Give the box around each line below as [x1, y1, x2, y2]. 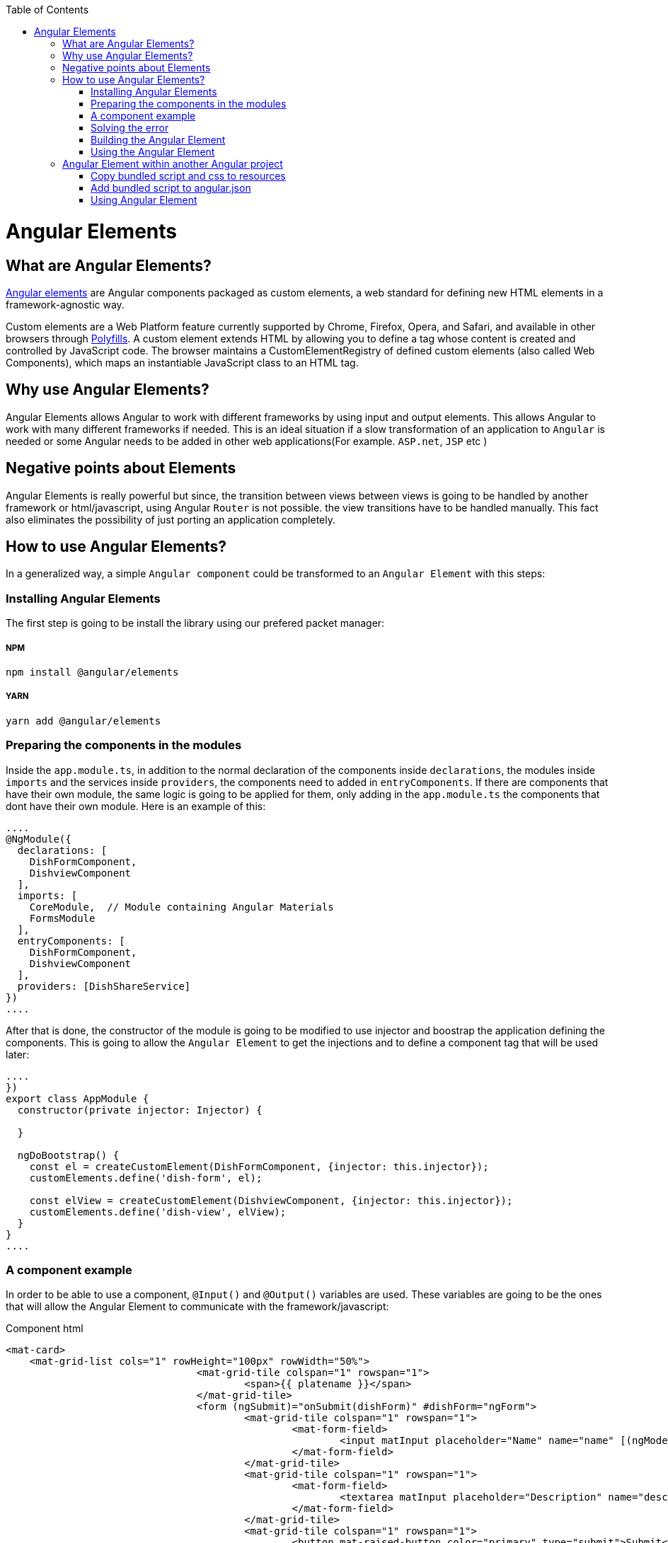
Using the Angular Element [91, 146, 215, 158]
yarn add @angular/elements [6, 715, 161, 727]
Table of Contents [6, 4, 89, 16]
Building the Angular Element [91, 134, 226, 146]
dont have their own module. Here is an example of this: [6, 799, 266, 812]
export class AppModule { [6, 1092, 149, 1104]
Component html [6, 1322, 83, 1335]
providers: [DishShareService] [17, 980, 191, 992]
